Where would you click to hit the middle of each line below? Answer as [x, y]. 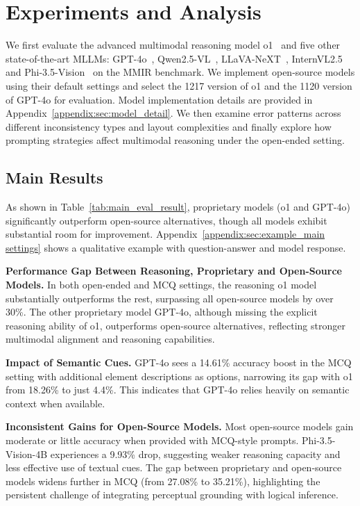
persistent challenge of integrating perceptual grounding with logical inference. [172, 495]
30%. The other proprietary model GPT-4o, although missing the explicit [162, 312]
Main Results [54, 178]
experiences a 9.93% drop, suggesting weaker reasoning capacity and [195, 454]
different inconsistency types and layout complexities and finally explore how [169, 126]
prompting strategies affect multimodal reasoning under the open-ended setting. [175, 140]
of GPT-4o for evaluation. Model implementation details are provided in [159, 99]
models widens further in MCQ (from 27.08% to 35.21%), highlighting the [163, 481]
